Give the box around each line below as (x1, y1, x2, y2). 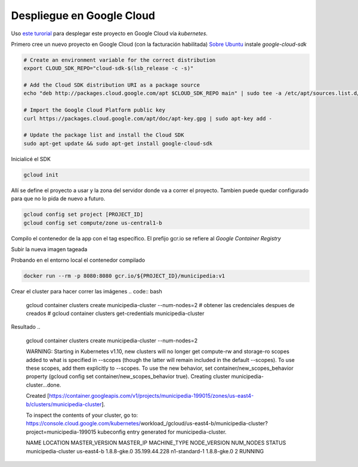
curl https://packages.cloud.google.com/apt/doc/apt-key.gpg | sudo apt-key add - (23, 115, 273, 122)
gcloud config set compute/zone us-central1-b (23, 219, 162, 226)
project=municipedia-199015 (26, 428, 97, 435)
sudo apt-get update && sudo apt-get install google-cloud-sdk (23, 140, 213, 147)
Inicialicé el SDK (11, 155, 51, 162)
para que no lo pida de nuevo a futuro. (11, 195, 106, 202)
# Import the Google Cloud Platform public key (23, 107, 165, 113)
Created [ (26, 392, 50, 400)
